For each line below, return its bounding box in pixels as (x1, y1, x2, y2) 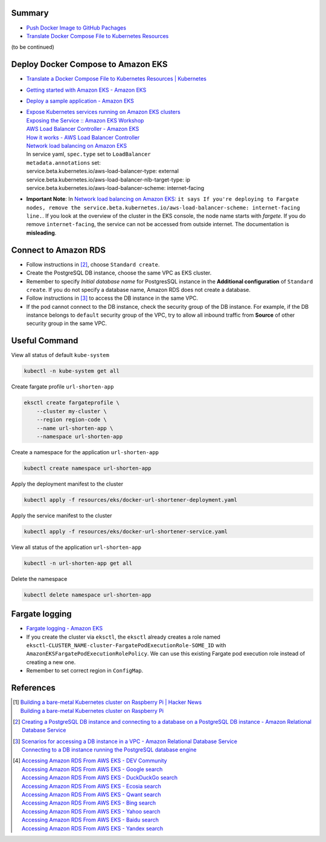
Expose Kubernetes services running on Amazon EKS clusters (26, 109, 181, 116)
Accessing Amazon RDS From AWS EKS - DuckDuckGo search (21, 774, 178, 781)
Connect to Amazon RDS (11, 245, 106, 255)
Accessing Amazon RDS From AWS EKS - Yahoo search (21, 808, 161, 815)
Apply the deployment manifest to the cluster (11, 480, 124, 487)
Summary (11, 8, 49, 18)
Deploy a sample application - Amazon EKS (26, 97, 134, 104)
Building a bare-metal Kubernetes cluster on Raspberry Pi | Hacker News (20, 698, 202, 706)
